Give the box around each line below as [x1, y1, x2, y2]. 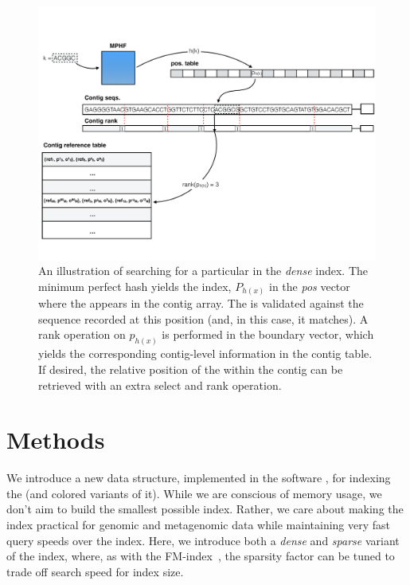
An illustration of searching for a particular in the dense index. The [38, 262, 368, 279]
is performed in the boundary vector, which [162, 326, 374, 343]
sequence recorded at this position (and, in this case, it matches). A [38, 310, 369, 327]
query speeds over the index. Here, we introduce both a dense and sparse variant [6, 532, 400, 548]
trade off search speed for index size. [6, 563, 184, 579]
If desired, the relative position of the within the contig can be [38, 360, 343, 377]
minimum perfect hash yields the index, [38, 277, 232, 294]
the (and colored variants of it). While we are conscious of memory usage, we [6, 485, 382, 501]
